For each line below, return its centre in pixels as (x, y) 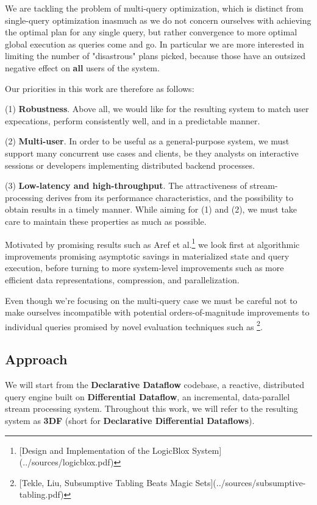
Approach (36, 359)
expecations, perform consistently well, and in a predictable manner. (133, 120)
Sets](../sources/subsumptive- (251, 482)
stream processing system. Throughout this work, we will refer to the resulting (151, 408)
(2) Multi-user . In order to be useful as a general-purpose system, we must (147, 141)
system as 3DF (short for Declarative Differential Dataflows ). (130, 420)
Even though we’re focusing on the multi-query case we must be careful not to (151, 300)
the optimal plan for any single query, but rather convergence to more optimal (151, 32)
